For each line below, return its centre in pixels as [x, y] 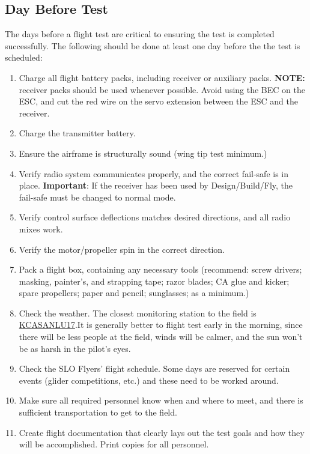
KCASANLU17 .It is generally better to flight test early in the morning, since [161, 325]
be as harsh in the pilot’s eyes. [75, 348]
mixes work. [41, 229]
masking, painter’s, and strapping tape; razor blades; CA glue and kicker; [154, 281]
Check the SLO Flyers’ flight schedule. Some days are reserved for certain [154, 368]
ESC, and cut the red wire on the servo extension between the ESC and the [158, 101]
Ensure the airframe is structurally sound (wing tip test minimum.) [143, 153]
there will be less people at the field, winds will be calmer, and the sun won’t [161, 337]
